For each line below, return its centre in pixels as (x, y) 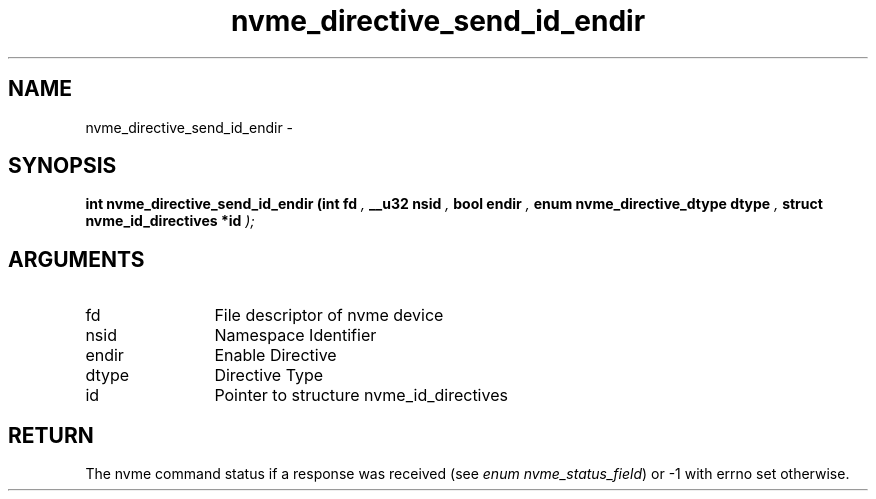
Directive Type (269, 375)
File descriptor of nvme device (329, 315)
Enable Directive (275, 355)
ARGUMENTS (76, 259)
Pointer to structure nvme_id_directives (361, 395)
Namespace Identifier (295, 335)
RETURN (51, 435)
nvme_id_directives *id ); (170, 221)
